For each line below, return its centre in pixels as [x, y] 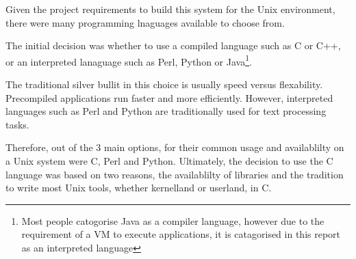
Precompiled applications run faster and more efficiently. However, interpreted [169, 97]
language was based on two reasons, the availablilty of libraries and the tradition [175, 174]
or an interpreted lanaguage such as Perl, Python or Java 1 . [129, 60]
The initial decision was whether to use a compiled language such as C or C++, [173, 45]
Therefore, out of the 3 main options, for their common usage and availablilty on [175, 147]
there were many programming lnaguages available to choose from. [145, 22]
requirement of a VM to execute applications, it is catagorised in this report [181, 234]
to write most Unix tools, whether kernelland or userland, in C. [139, 188]
